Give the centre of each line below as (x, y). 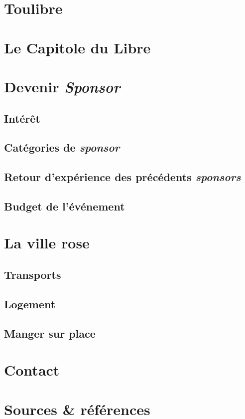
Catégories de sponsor (62, 147)
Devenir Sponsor (62, 86)
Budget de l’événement (64, 206)
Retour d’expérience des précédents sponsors (122, 177)
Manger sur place (50, 333)
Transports (33, 275)
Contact (32, 370)
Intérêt (22, 118)
